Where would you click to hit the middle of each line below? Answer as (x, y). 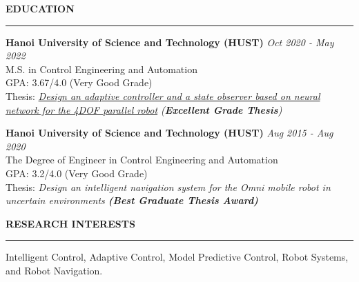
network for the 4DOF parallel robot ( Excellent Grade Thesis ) (144, 109)
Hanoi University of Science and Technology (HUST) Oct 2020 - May (170, 42)
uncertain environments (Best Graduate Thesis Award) (132, 200)
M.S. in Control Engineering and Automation (101, 69)
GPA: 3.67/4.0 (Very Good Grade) (79, 82)
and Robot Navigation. (54, 270)
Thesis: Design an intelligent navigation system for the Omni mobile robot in (168, 187)
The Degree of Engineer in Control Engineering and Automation (142, 160)
